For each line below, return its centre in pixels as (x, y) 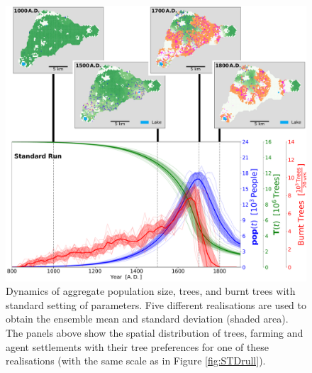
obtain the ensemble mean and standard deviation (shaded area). (147, 319)
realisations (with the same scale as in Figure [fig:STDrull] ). (136, 361)
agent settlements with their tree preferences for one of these (138, 346)
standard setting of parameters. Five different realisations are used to (156, 304)
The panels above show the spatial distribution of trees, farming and (155, 332)
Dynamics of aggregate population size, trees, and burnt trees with (151, 291)
